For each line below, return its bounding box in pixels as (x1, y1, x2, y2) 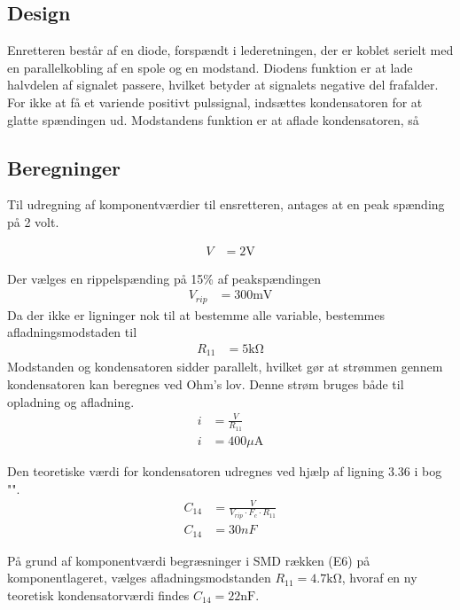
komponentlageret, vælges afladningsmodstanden (7, 568, 271, 587)
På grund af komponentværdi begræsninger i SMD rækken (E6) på (7, 551, 370, 569)
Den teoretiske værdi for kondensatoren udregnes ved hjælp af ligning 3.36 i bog (7, 461, 442, 480)
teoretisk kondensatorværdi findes (7, 585, 190, 604)
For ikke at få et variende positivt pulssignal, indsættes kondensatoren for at (7, 92, 423, 111)
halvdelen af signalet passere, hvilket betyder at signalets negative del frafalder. (7, 75, 439, 94)
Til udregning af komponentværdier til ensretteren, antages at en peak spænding (7, 195, 445, 214)
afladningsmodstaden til (7, 323, 137, 341)
